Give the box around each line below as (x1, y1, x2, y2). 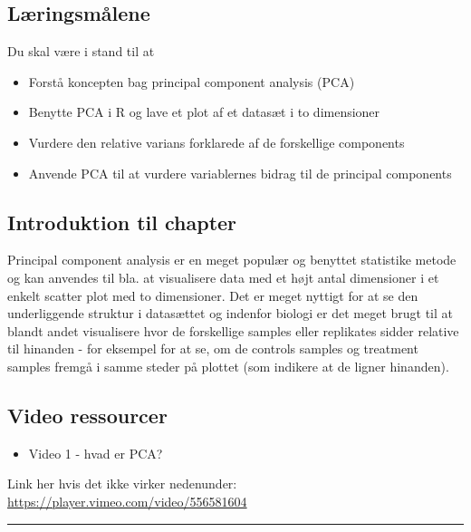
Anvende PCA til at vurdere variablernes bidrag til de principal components (28, 163, 452, 182)
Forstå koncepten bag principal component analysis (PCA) (28, 72, 355, 91)
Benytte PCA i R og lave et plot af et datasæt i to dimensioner (28, 102, 380, 121)
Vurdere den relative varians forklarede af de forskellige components (28, 132, 405, 151)
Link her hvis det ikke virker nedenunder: (7, 474, 237, 493)
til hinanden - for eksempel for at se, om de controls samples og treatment (7, 339, 418, 358)
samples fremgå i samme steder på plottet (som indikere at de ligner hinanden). (7, 356, 449, 375)
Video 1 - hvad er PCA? (28, 443, 163, 462)
